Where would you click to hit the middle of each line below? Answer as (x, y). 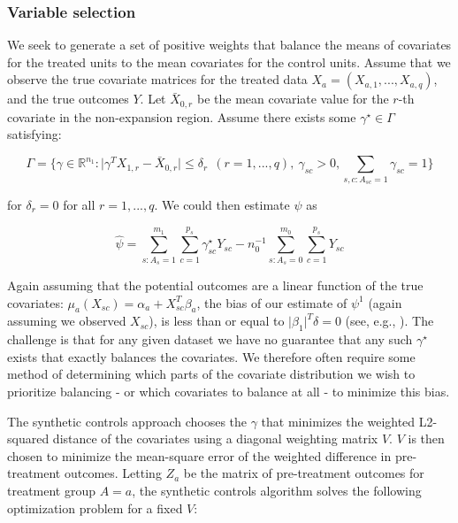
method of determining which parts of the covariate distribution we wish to (211, 374)
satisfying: (34, 134)
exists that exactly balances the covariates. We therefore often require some (211, 356)
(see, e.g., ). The (389, 321)
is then (426, 438)
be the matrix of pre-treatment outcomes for (304, 473)
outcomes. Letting (113, 473)
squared (28, 438)
